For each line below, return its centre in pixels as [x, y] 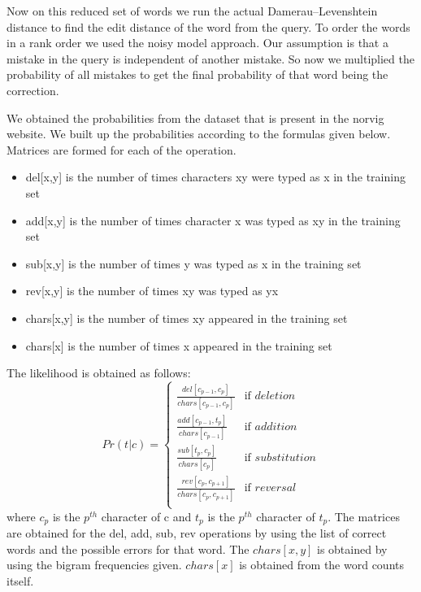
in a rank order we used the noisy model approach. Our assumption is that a [197, 43]
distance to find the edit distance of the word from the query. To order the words [208, 26]
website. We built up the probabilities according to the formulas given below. [199, 134]
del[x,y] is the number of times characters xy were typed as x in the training [215, 177]
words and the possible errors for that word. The [128, 548]
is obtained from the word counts [321, 565]
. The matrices [364, 516]
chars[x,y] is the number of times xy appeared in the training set [187, 318]
